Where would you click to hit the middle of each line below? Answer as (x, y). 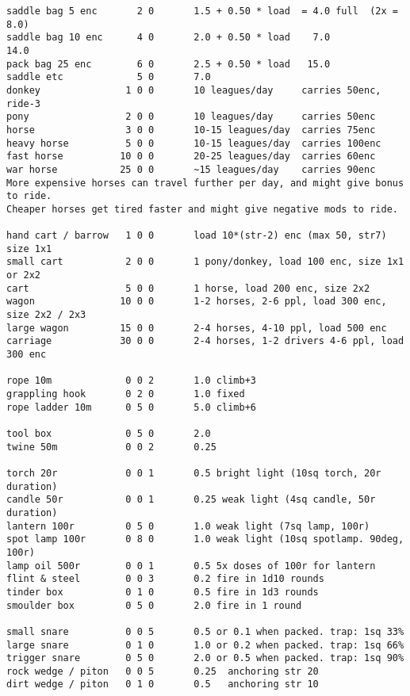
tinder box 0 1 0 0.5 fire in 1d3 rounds (163, 592)
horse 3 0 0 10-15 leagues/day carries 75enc (191, 130)
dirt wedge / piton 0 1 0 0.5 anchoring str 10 (163, 685)
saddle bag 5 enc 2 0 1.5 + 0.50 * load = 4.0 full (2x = (202, 11)
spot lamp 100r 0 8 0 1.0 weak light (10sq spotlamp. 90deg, (205, 539)
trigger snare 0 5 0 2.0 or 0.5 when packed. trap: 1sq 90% (205, 658)
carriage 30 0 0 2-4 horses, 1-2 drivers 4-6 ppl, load (205, 341)
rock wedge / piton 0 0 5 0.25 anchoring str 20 (163, 671)
